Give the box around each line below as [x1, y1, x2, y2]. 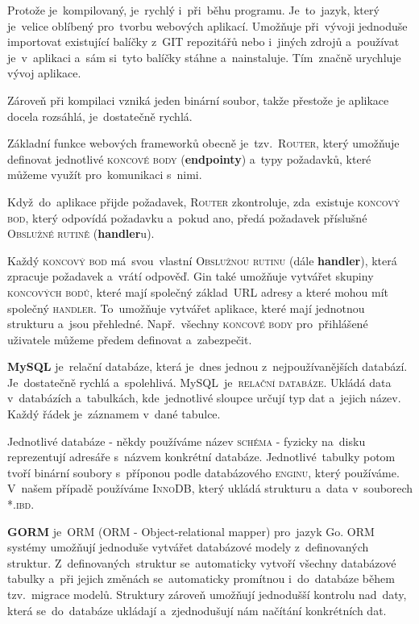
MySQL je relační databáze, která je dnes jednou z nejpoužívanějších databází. [7, 358, 408, 375]
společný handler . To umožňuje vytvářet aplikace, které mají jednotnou [7, 299, 365, 316]
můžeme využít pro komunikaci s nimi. [7, 166, 202, 183]
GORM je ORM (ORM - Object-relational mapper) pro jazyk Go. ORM [7, 522, 375, 539]
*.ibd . [7, 496, 35, 513]
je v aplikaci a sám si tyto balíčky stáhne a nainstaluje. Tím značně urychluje [7, 48, 401, 65]
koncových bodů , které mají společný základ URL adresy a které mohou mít [7, 283, 389, 300]
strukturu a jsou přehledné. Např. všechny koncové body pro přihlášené [7, 315, 368, 332]
